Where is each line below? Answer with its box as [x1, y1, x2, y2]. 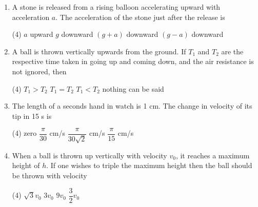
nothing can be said [102, 83, 164, 94]
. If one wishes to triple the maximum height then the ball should [46, 160, 252, 171]
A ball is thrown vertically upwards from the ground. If [12, 46, 186, 56]
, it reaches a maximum [175, 150, 250, 160]
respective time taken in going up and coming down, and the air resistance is [12, 56, 254, 67]
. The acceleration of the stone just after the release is [55, 11, 225, 22]
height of [12, 160, 40, 171]
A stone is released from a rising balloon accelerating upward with [12, 2, 221, 12]
